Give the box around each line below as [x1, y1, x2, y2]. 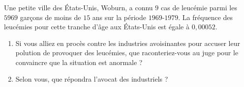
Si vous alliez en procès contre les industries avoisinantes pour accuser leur [15, 38, 240, 48]
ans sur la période [92, 12, 146, 22]
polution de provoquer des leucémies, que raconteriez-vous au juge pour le [15, 47, 239, 58]
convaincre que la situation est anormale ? [15, 57, 143, 67]
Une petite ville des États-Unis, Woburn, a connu [4, 2, 153, 12]
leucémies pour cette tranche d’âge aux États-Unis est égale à [4, 22, 189, 32]
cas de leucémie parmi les [160, 2, 237, 12]
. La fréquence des [178, 12, 233, 22]
